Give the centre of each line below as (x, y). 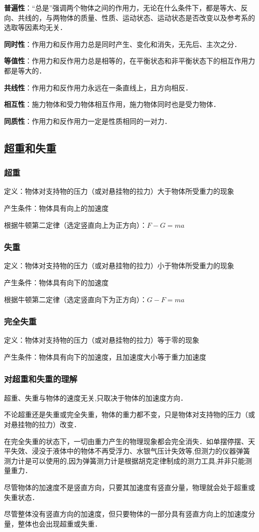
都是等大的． (25, 70)
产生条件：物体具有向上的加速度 (56, 208)
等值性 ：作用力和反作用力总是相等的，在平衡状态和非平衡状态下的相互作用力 (129, 61)
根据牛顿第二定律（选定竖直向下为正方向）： (75, 299)
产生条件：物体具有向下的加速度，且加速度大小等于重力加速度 (105, 356)
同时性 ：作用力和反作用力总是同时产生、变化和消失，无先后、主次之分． (123, 44)
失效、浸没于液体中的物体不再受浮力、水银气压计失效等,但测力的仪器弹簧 (130, 451)
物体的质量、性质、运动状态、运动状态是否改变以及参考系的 (157, 17)
